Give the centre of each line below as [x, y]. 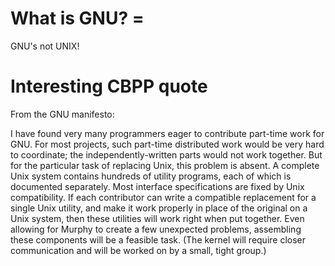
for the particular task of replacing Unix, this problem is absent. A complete [165, 165]
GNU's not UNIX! [45, 46]
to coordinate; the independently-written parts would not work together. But [166, 154]
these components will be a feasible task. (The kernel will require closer [158, 239]
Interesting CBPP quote [109, 86]
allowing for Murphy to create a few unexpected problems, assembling [156, 229]
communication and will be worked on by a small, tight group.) [138, 250]
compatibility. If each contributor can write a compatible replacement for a [163, 197]
